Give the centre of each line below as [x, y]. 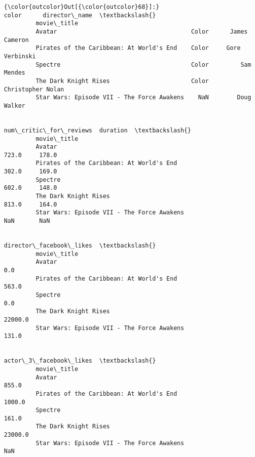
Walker [15, 105]
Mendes [15, 73]
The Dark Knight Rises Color [122, 81]
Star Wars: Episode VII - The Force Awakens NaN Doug [144, 98]
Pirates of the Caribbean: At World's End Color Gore [138, 48]
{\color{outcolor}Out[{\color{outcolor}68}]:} [82, 7]
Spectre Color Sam [144, 64]
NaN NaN [27, 221]
